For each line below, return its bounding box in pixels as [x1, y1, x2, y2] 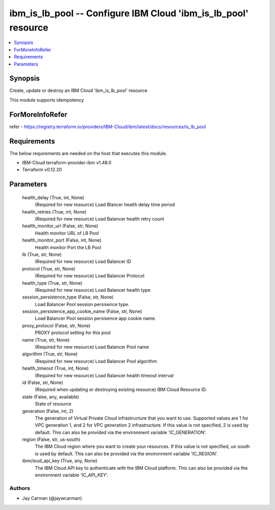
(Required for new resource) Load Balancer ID [35, 258, 131, 264]
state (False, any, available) [22, 394, 79, 400]
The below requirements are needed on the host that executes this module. [9, 150, 168, 156]
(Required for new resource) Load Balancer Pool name [35, 344, 149, 350]
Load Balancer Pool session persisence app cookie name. [35, 315, 156, 321]
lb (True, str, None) [22, 251, 62, 257]
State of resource [35, 401, 72, 407]
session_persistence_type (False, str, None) [22, 294, 114, 300]
